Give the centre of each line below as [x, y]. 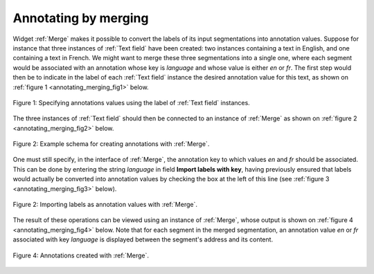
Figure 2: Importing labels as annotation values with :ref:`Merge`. [105, 205]
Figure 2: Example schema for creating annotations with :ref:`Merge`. [111, 144]
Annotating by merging [81, 18]
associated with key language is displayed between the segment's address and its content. [143, 239]
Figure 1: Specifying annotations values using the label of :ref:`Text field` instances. [132, 102]
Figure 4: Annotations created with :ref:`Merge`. [81, 255]
